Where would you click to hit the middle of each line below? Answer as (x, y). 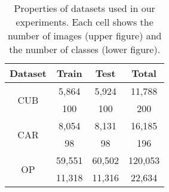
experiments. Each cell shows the (84, 22)
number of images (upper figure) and (84, 35)
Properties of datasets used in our (84, 8)
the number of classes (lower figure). (85, 49)
